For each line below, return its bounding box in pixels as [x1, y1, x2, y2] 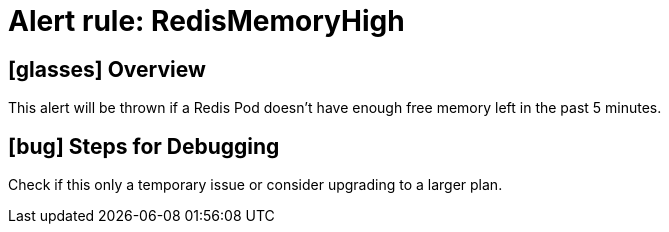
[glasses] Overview [8, 56, 206, 82]
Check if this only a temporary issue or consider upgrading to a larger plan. [8, 176, 503, 194]
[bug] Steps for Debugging [8, 133, 280, 159]
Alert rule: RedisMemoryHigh [8, 4, 405, 38]
